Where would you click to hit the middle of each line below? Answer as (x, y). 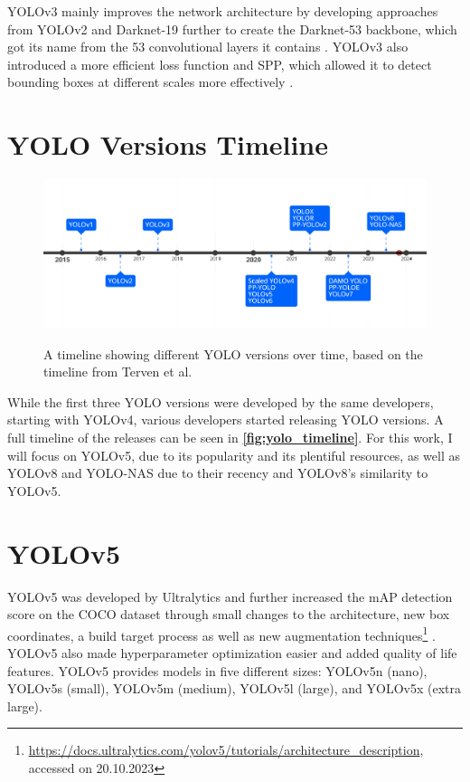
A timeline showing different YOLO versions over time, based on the (233, 353)
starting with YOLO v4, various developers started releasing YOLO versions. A (226, 420)
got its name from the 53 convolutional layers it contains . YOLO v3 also (208, 47)
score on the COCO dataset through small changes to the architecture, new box (229, 614)
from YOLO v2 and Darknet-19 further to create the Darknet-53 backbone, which (232, 29)
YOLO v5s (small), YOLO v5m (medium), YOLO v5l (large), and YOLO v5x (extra (234, 688)
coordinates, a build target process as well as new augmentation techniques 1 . (221, 634)
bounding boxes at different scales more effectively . (150, 82)
